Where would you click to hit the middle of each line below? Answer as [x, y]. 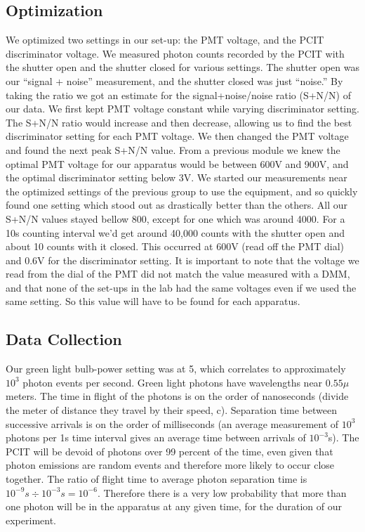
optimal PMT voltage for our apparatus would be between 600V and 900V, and [177, 163]
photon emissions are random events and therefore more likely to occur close [170, 465]
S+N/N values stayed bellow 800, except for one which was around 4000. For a [175, 218]
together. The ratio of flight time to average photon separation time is [157, 479]
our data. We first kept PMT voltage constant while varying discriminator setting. [182, 109]
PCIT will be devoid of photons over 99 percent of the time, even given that [170, 451]
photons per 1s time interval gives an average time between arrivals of [156, 437]
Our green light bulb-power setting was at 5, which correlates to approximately [176, 369]
